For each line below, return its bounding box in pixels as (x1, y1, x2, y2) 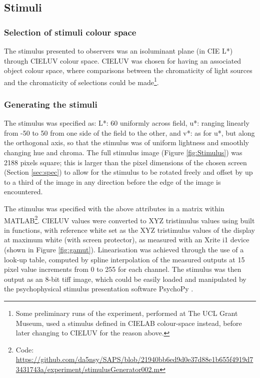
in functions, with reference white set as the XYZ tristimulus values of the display (4, 224, 255, 235)
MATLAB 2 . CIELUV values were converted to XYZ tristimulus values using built (4, 213, 255, 225)
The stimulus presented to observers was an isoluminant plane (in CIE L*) (4, 46, 233, 56)
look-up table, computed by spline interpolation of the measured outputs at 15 (4, 254, 245, 264)
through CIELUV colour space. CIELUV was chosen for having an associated (4, 55, 241, 66)
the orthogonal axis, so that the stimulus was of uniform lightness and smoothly (4, 137, 249, 148)
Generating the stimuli (4, 98, 97, 110)
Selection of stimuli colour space (4, 26, 136, 38)
